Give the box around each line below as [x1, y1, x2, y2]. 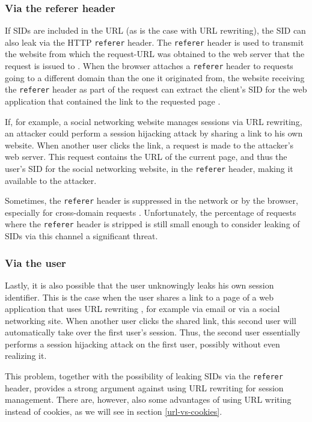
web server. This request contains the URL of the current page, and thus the [5, 150, 287, 163]
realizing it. [5, 349, 47, 362]
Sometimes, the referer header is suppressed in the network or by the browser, [5, 194, 298, 207]
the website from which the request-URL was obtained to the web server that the [5, 47, 305, 60]
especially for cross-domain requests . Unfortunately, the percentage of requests [5, 206, 296, 218]
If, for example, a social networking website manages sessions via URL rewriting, [5, 115, 302, 127]
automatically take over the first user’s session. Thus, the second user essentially [5, 326, 301, 338]
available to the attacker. [5, 174, 97, 186]
